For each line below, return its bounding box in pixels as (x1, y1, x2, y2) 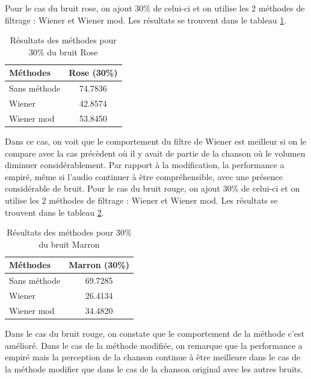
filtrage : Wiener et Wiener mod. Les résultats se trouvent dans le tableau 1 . (5, 13, 287, 26)
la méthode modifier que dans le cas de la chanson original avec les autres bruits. (5, 362, 303, 375)
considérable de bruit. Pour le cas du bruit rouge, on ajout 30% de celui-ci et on (5, 182, 300, 195)
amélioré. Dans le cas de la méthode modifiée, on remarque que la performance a (5, 339, 303, 351)
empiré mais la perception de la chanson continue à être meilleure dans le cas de (5, 351, 301, 363)
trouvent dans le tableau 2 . (5, 205, 104, 218)
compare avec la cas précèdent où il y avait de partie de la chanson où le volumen (5, 146, 306, 159)
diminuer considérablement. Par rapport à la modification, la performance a (5, 158, 285, 171)
